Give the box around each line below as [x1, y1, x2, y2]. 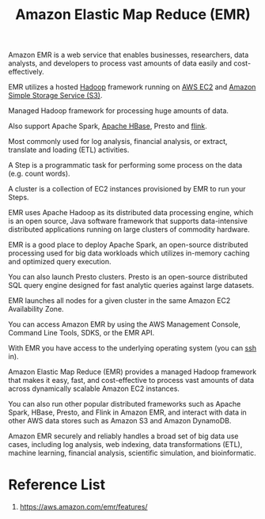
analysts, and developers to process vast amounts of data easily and [8, 59, 232, 68]
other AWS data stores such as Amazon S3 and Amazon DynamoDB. [8, 416, 232, 426]
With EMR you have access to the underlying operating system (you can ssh [8, 343, 257, 353]
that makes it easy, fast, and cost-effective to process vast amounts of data [8, 376, 255, 385]
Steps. [8, 192, 29, 203]
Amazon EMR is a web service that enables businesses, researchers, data [8, 50, 249, 60]
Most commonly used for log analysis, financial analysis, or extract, [8, 137, 228, 146]
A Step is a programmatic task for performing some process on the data [8, 161, 243, 170]
